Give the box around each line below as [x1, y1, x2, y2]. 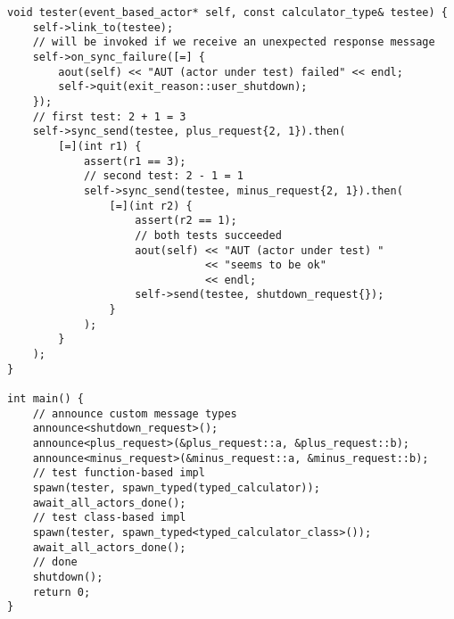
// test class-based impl [32, 511, 186, 524]
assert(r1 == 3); [83, 154, 186, 168]
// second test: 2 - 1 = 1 [83, 169, 244, 183]
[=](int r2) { [109, 199, 193, 212]
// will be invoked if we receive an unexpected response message [32, 36, 435, 49]
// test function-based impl [32, 466, 205, 480]
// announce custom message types [32, 407, 237, 420]
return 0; [32, 585, 91, 598]
